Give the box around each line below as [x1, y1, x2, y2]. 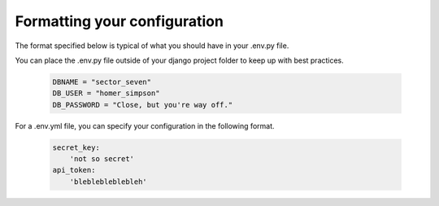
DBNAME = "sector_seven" [52, 77, 152, 86]
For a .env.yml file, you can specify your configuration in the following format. [15, 121, 276, 130]
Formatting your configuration [15, 12, 224, 30]
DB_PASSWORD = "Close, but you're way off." [52, 100, 233, 109]
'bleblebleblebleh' [69, 177, 148, 186]
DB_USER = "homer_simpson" [52, 89, 160, 98]
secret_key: [52, 142, 101, 152]
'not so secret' [69, 155, 134, 164]
